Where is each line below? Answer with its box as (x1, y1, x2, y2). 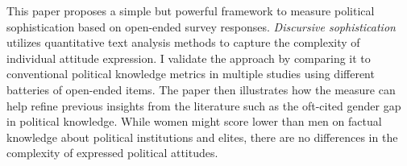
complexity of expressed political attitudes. (6, 144, 218, 161)
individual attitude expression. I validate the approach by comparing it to (6, 49, 371, 66)
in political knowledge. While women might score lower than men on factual (6, 113, 382, 130)
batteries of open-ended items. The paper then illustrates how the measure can (6, 81, 396, 98)
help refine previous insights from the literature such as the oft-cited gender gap (6, 97, 401, 114)
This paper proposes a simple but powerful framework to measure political (6, 2, 375, 19)
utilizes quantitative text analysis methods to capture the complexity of (6, 34, 360, 51)
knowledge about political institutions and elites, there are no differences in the (6, 128, 398, 145)
